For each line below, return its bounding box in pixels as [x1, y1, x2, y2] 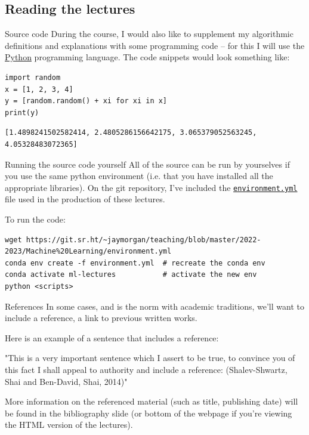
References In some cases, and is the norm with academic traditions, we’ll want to [5, 300, 304, 312]
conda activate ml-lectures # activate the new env [5, 270, 257, 279]
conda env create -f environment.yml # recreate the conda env [5, 258, 265, 267]
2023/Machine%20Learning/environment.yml [5, 247, 172, 256]
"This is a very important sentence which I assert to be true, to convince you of [5, 351, 295, 364]
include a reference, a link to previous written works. [5, 311, 197, 324]
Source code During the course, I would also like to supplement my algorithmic [5, 27, 293, 40]
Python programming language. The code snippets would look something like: [5, 51, 290, 63]
